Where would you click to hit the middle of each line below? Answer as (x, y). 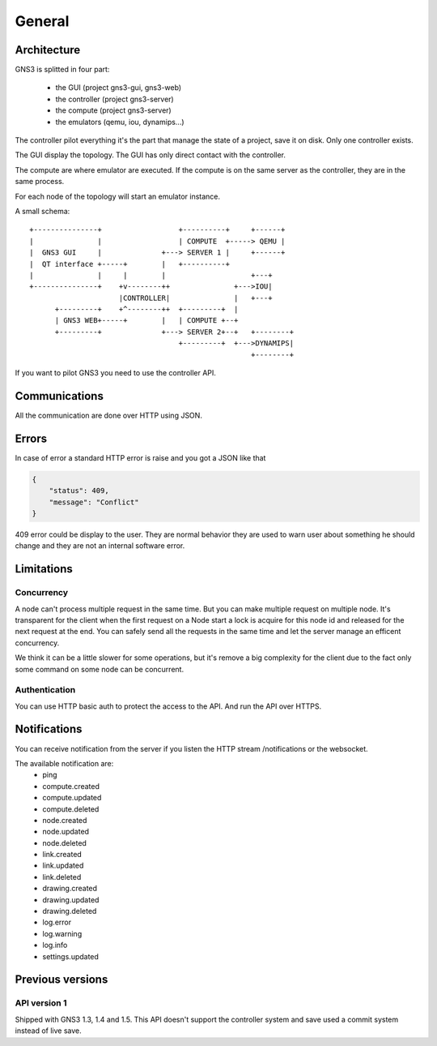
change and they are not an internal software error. (100, 546)
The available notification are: (64, 763)
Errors (31, 438)
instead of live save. (48, 1031)
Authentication (45, 690)
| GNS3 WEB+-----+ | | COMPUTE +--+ (146, 321)
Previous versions (62, 980)
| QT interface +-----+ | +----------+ (130, 264)
